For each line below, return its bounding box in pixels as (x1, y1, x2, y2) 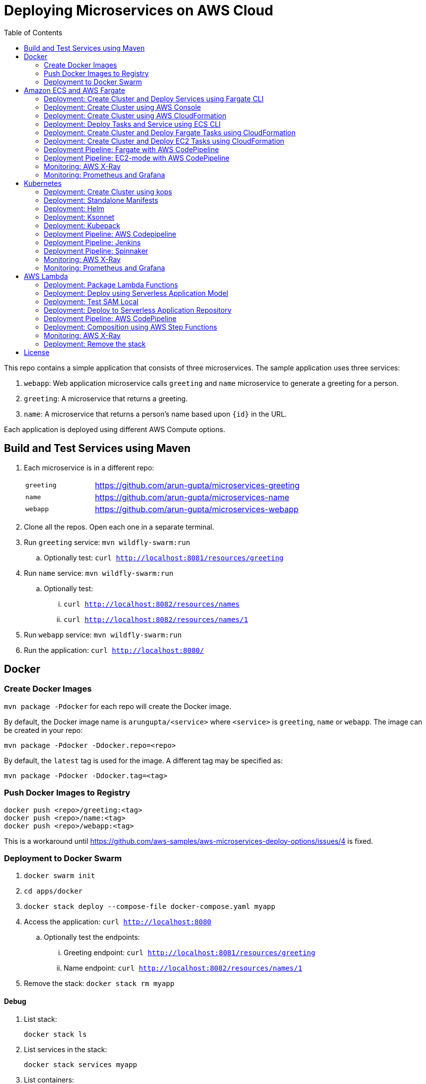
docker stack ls (24, 1030, 87, 1038)
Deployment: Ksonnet (44, 212, 114, 221)
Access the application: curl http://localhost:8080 (24, 917, 212, 926)
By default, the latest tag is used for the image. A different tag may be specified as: (4, 756, 283, 765)
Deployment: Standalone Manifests (44, 195, 159, 204)
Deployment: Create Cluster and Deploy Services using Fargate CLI (44, 94, 264, 103)
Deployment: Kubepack (44, 221, 120, 230)
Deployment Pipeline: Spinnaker (44, 246, 148, 255)
